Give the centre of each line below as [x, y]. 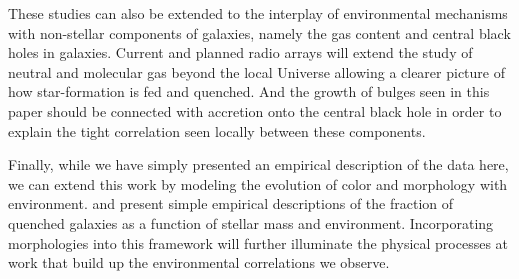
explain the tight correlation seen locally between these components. [217, 130]
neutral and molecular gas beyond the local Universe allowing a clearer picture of [256, 71]
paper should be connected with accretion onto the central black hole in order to [255, 110]
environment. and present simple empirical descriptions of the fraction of [231, 203]
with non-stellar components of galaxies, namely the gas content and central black [259, 32]
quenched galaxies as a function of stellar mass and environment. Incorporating [251, 222]
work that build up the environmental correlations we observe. [199, 262]
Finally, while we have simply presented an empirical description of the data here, [258, 164]
